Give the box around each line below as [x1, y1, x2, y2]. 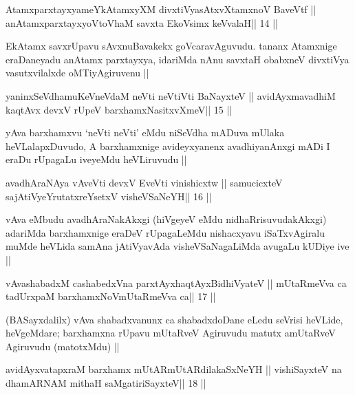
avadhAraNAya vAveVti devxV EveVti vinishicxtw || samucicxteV [6, 175, 283, 189]
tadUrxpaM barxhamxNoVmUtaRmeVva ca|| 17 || [6, 289, 216, 303]
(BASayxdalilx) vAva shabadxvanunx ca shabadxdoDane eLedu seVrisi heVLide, [6, 312, 343, 326]
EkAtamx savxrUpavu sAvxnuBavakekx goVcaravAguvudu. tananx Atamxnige [6, 39, 337, 53]
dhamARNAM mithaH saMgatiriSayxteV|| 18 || [6, 376, 206, 390]
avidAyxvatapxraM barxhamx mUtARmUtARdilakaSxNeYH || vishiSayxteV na [6, 362, 342, 376]
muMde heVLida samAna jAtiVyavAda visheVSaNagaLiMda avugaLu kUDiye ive [6, 239, 349, 253]
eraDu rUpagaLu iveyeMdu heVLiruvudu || [6, 152, 187, 167]
